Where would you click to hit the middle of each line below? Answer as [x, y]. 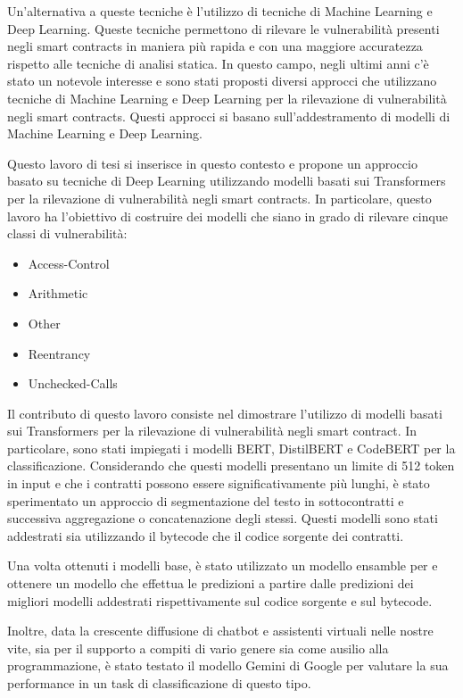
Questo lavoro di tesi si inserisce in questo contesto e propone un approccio [212, 163]
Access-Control [69, 263]
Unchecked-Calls [73, 383]
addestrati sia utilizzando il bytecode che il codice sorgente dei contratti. [206, 535]
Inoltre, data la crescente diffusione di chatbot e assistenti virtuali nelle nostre [220, 631]
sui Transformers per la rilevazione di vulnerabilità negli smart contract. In [212, 431]
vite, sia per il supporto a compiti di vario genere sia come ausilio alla [198, 648]
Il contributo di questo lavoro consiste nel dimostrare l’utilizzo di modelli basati [225, 413]
